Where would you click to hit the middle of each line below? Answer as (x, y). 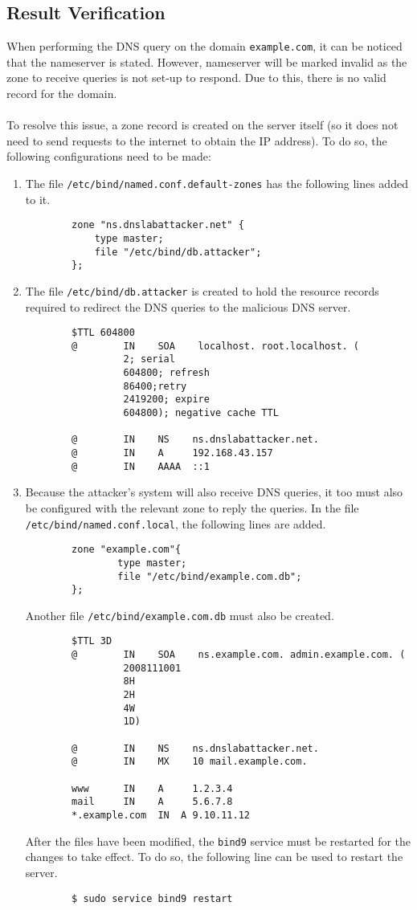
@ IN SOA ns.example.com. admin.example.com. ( (239, 655)
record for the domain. (62, 94)
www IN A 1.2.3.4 (152, 788)
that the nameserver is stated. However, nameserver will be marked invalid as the (207, 61)
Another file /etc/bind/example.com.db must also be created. (180, 615)
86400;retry (155, 386)
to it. (38, 199)
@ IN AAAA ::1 (141, 466)
